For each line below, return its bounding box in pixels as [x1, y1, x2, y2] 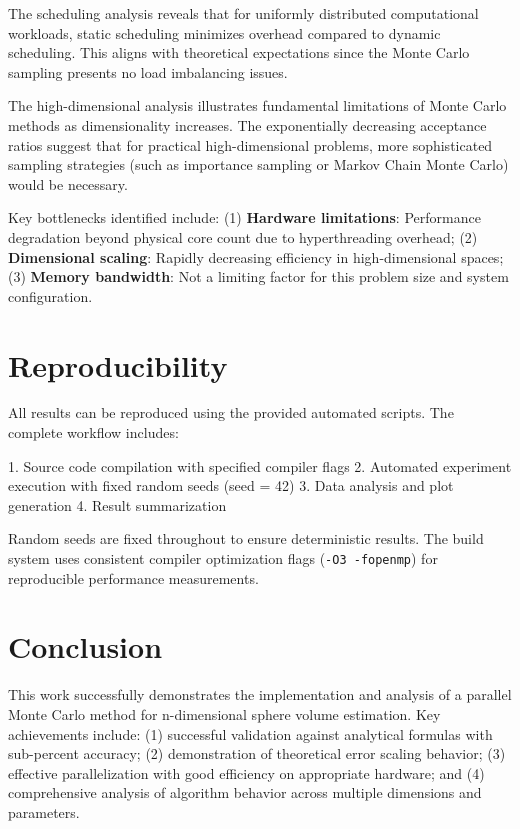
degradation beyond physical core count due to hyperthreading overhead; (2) [8, 226, 478, 247]
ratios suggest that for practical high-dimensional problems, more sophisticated [8, 134, 493, 155]
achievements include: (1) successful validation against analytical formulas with [8, 723, 493, 744]
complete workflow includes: [8, 422, 179, 443]
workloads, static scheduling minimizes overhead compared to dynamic [8, 22, 441, 43]
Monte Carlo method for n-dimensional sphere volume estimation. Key [8, 703, 441, 724]
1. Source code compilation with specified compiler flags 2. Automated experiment [8, 455, 512, 476]
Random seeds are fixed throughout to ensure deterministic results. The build [8, 528, 484, 549]
